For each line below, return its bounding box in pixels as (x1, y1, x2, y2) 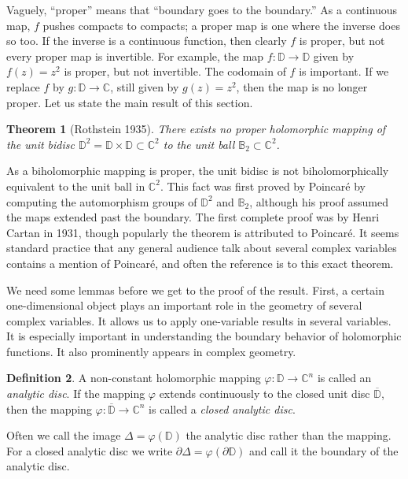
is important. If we (299, 63, 389, 80)
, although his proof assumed (249, 193, 389, 210)
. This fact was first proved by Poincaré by (160, 177, 366, 194)
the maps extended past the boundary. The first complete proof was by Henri (6, 209, 380, 225)
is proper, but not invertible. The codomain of (64, 63, 286, 80)
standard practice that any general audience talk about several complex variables (6, 239, 397, 256)
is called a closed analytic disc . (149, 400, 296, 417)
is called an (317, 369, 372, 386)
